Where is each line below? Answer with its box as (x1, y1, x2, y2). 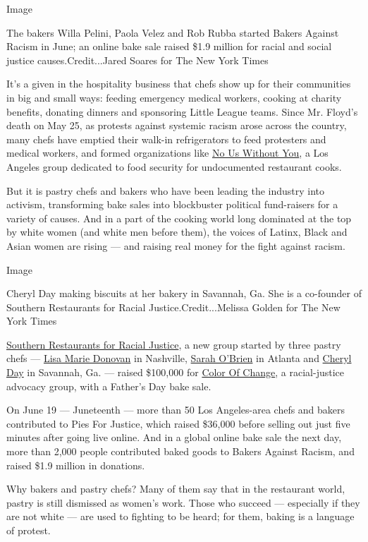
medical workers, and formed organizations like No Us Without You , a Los (6, 145, 329, 160)
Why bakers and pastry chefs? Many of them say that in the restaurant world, (6, 481, 345, 496)
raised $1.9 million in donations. (6, 457, 145, 472)
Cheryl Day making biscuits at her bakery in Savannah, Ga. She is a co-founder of (6, 286, 362, 301)
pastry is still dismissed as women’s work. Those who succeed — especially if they (6, 495, 360, 510)
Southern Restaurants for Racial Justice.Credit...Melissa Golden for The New (6, 299, 341, 314)
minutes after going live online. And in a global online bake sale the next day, (6, 430, 342, 445)
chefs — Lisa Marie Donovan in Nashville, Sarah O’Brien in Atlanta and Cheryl (6, 351, 352, 366)
